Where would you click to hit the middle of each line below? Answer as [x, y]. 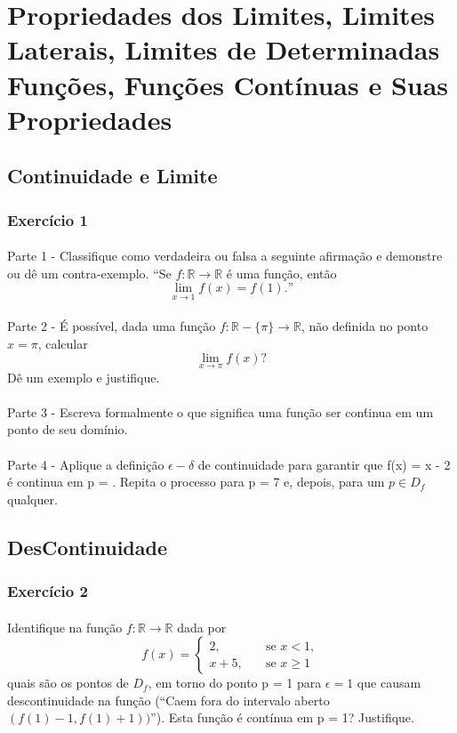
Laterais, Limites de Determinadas [224, 49]
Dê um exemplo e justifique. [84, 377]
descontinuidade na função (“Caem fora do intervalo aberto [168, 700]
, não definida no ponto [365, 326]
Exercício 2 [48, 591]
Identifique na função [65, 627]
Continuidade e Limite [112, 176]
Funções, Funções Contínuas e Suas [228, 84]
